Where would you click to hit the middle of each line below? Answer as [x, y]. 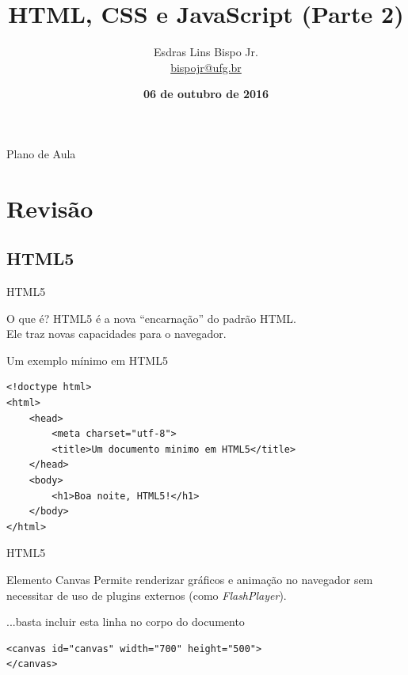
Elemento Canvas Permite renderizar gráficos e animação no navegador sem [190, 579]
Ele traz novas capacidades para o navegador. [116, 334]
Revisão [50, 208]
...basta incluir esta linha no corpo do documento [126, 622]
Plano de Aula [41, 153]
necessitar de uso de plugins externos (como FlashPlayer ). [147, 595]
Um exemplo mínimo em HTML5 [87, 360]
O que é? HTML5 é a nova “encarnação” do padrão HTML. [151, 318]
